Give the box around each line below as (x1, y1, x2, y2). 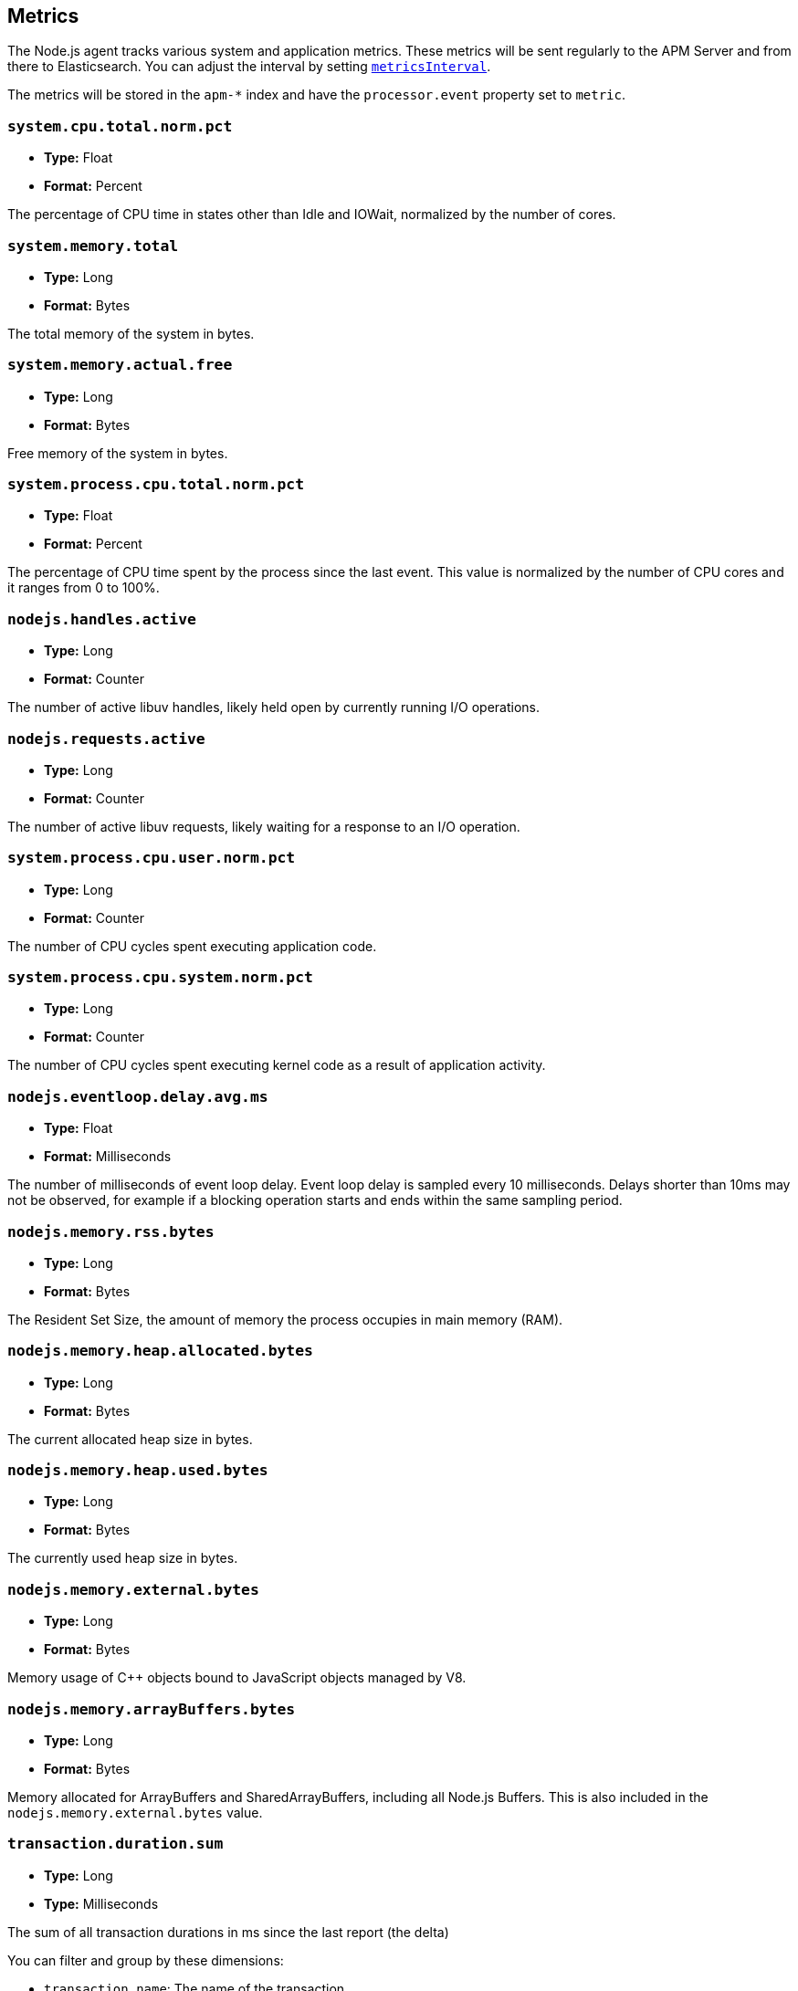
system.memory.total (7, 236, 179, 255)
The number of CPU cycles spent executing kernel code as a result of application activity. (7, 1057, 546, 1074)
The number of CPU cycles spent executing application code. (7, 938, 377, 954)
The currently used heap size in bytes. (7, 1550, 238, 1567)
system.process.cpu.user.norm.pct (7, 849, 296, 867)
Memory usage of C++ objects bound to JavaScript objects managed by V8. (7, 1670, 467, 1686)
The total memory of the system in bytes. (7, 325, 255, 341)
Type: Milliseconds (44, 1895, 159, 1912)
